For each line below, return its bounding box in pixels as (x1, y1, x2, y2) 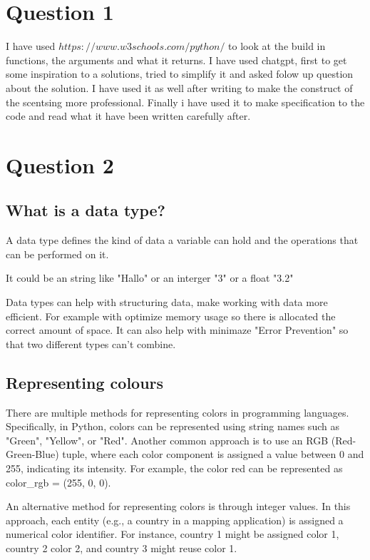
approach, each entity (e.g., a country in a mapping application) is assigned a (6, 512, 344, 527)
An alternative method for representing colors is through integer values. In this (6, 499, 351, 514)
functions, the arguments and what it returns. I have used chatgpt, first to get (6, 52, 347, 67)
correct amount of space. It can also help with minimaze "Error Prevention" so (6, 322, 349, 337)
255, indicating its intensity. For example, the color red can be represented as (6, 461, 343, 475)
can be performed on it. (6, 246, 109, 261)
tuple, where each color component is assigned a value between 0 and (62, 447, 364, 462)
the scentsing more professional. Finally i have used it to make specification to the (6, 94, 365, 109)
